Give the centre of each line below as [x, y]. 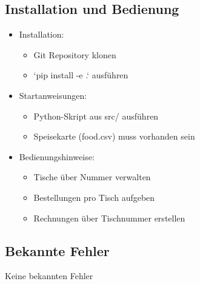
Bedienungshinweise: [57, 156]
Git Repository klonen [75, 54]
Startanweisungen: [53, 95]
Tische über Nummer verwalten [92, 177]
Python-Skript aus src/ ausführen [96, 116]
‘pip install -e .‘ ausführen [81, 75]
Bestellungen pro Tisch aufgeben [94, 197]
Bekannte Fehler [57, 250]
